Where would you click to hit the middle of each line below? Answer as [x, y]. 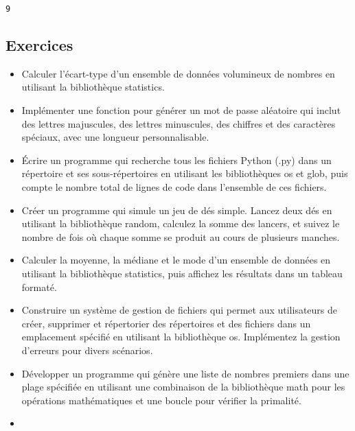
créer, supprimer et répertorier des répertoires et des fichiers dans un [166, 323]
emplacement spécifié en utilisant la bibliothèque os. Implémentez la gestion [181, 337]
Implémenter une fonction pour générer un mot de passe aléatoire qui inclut [181, 110]
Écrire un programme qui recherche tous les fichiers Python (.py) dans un [176, 160]
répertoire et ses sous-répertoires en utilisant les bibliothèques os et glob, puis [185, 173]
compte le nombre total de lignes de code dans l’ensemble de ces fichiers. [174, 187]
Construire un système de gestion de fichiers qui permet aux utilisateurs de [180, 310]
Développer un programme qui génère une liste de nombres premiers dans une [185, 373]
